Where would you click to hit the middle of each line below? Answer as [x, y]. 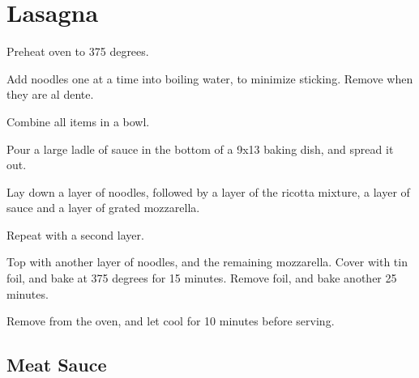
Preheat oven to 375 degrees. [78, 51]
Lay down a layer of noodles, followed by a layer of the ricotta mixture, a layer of [208, 191]
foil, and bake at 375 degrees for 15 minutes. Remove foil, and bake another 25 [202, 278]
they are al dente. [50, 94]
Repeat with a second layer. [75, 234]
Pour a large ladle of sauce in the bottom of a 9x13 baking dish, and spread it [200, 149]
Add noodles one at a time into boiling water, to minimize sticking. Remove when [210, 78]
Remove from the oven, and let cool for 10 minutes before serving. [171, 321]
